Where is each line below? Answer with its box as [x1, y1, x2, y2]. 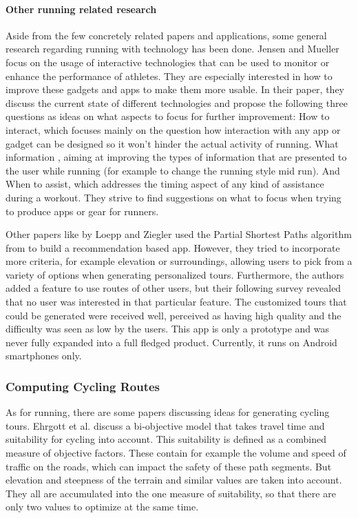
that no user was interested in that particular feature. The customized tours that [6, 295, 347, 309]
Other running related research [6, 1, 157, 16]
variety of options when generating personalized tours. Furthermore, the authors [6, 267, 344, 281]
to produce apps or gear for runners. [6, 203, 159, 218]
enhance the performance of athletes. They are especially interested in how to [6, 68, 333, 83]
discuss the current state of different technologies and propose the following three [6, 95, 348, 110]
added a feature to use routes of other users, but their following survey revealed [6, 281, 341, 295]
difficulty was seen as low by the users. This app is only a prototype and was [6, 321, 330, 336]
